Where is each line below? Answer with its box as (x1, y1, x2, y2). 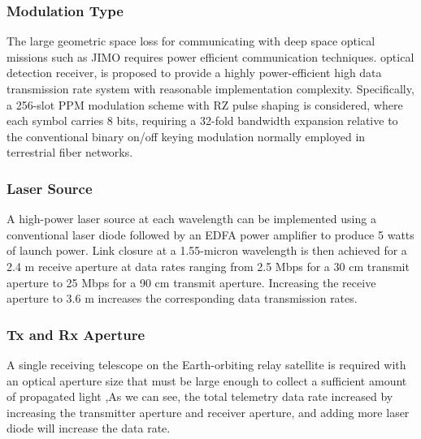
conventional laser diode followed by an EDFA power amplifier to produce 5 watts (7, 226, 414, 243)
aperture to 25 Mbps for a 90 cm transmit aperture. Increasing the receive (7, 273, 376, 291)
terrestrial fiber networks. (7, 144, 133, 161)
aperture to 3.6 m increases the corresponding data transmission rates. (7, 290, 358, 307)
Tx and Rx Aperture (7, 324, 145, 344)
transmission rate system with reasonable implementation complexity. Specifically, (7, 80, 414, 97)
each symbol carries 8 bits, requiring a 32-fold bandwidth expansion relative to (7, 112, 398, 129)
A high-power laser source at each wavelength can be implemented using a (7, 210, 376, 227)
